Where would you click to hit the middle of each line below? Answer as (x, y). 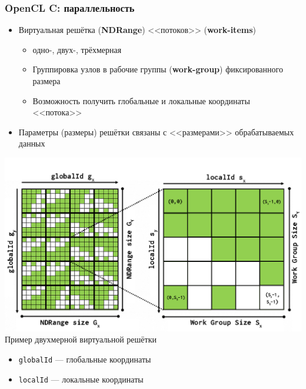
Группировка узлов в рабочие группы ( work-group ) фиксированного (158, 69)
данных (32, 143)
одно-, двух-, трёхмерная (77, 49)
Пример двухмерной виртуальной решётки (81, 339)
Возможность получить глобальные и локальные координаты (141, 100)
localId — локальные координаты (81, 379)
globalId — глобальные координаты (85, 359)
